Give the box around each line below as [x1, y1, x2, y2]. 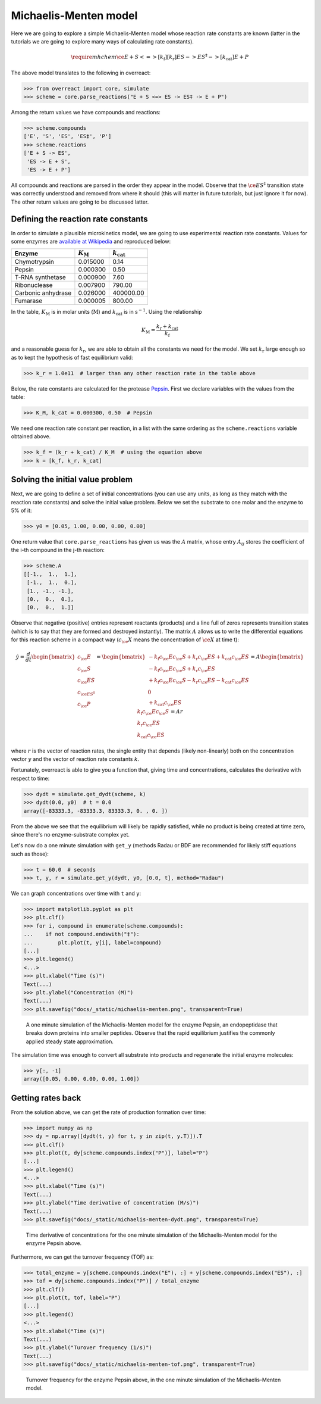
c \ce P [77, 700, 91, 709]
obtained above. [11, 433, 51, 440]
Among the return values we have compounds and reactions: [11, 109, 160, 116]
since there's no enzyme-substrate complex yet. [11, 831, 130, 838]
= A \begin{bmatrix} [250, 653, 304, 660]
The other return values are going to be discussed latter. [11, 198, 149, 205]
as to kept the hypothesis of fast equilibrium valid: [11, 354, 133, 361]
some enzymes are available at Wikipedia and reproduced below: [11, 238, 171, 245]
